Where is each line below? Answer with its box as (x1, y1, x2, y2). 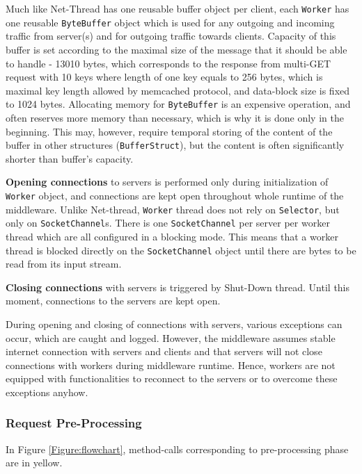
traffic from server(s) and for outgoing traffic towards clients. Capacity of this (6, 28, 336, 43)
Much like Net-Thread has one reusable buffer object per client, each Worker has (6, 1, 349, 15)
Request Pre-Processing (6, 414, 142, 432)
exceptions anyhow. (6, 384, 88, 399)
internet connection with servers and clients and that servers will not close (6, 344, 322, 359)
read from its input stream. (6, 256, 122, 271)
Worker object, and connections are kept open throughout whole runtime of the (6, 188, 344, 202)
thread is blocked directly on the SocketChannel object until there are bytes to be (6, 243, 356, 257)
